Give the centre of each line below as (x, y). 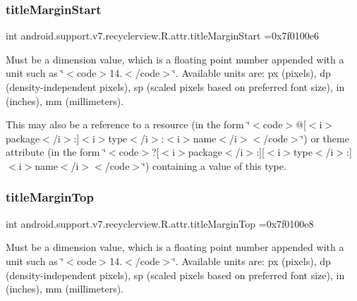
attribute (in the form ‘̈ (56, 152)
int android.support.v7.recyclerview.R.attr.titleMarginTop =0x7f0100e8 (160, 223)
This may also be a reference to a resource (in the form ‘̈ (128, 124)
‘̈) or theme (325, 138)
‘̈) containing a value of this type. (214, 165)
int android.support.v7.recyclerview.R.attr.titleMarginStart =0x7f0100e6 (162, 36)
